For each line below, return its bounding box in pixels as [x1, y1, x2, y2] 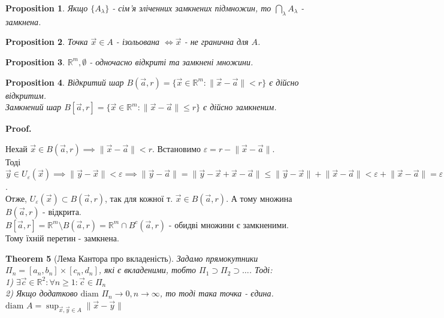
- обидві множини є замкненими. [168, 218, 289, 231]
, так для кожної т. [104, 192, 173, 204]
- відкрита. [43, 205, 81, 217]
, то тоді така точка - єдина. [159, 287, 274, 299]
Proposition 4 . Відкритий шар [5, 75, 124, 88]
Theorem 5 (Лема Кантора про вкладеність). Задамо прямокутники [5, 252, 258, 264]
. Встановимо [152, 142, 201, 155]
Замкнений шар [5, 101, 62, 113]
